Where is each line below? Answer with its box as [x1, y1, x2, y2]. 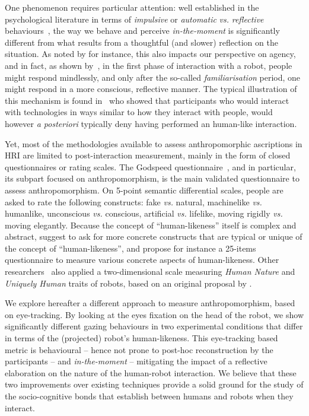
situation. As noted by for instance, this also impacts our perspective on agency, [5, 47, 296, 60]
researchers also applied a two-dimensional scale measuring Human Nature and [5, 265, 295, 278]
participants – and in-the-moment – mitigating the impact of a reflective [5, 355, 267, 367]
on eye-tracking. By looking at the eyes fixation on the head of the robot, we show [5, 308, 304, 320]
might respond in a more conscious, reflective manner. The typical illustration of [5, 82, 297, 95]
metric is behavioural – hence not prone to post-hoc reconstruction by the [5, 343, 273, 355]
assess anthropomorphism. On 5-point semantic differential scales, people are [5, 183, 283, 196]
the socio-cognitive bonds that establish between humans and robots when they [5, 390, 294, 402]
